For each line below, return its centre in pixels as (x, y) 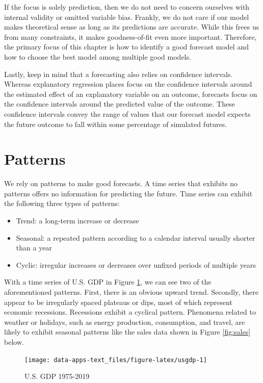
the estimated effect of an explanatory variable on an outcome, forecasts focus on (131, 94)
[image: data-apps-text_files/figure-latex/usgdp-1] (116, 360)
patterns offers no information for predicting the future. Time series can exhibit (128, 193)
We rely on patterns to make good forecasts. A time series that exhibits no (121, 183)
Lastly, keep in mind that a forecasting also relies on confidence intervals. (119, 74)
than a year (34, 248)
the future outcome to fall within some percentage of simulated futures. (116, 124)
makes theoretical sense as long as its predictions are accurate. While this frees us (132, 27)
